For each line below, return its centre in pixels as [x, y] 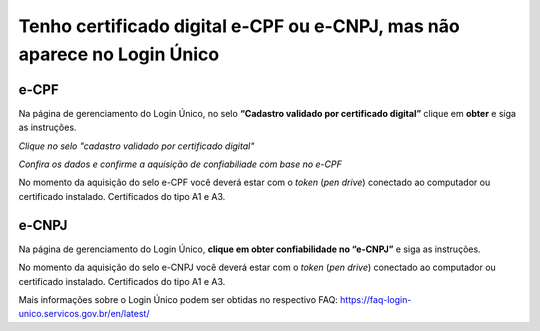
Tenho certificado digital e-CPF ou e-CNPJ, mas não [239, 26]
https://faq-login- [376, 299]
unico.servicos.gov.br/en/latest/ [84, 314]
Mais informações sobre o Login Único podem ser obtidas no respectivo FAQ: [178, 299]
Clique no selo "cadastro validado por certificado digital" [136, 146]
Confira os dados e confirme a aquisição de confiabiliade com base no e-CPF [180, 164]
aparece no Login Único [119, 54]
